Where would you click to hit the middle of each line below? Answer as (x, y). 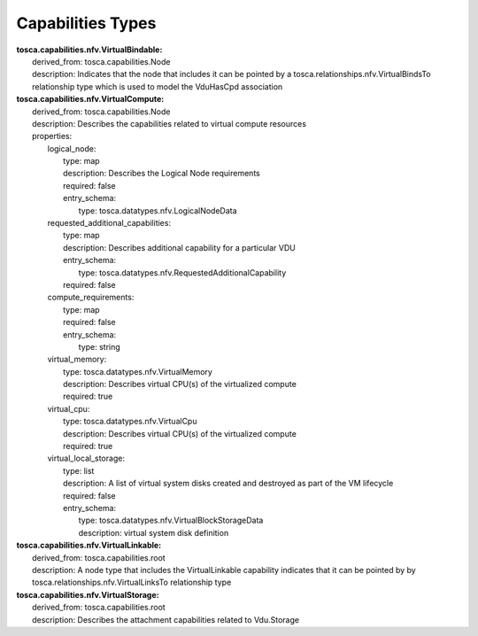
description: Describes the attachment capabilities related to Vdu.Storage (166, 619)
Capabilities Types (86, 23)
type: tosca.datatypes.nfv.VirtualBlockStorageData (171, 520)
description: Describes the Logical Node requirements (162, 174)
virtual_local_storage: (86, 458)
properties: (52, 136)
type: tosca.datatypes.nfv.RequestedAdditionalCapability (182, 272)
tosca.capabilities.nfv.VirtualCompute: (90, 99)
